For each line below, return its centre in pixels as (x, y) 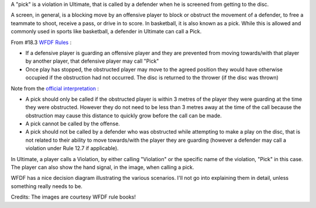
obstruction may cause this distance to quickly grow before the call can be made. (123, 115)
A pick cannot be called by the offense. (73, 124)
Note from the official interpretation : (55, 88)
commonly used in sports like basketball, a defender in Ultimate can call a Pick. (106, 32)
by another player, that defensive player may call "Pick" (92, 61)
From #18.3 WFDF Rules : (41, 42)
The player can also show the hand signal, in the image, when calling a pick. (102, 168)
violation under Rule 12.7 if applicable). (72, 148)
